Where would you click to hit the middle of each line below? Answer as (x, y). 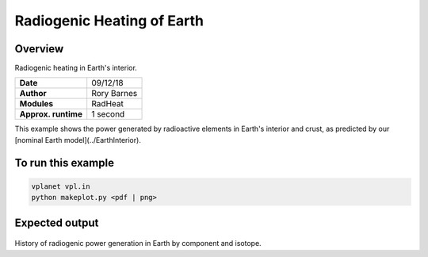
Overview (39, 49)
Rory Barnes (115, 94)
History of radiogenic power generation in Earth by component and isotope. (138, 244)
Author (33, 94)
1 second (108, 114)
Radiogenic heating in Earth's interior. (76, 68)
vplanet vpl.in (61, 186)
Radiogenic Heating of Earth (109, 21)
